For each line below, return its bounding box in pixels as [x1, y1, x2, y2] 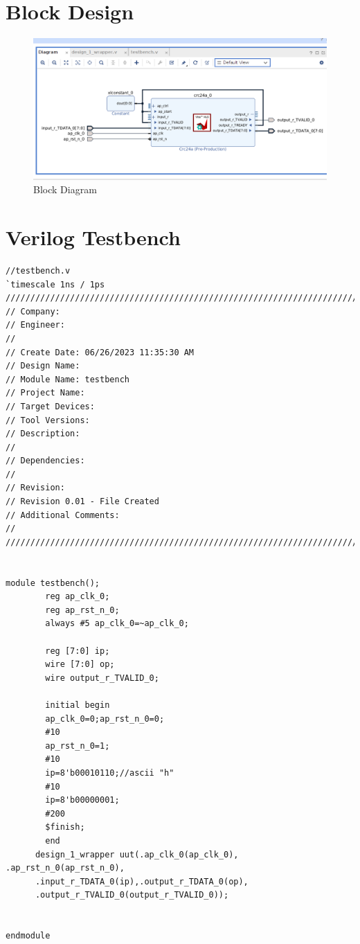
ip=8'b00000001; [45, 795, 120, 805]
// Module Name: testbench [6, 374, 129, 384]
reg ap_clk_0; [45, 591, 110, 602]
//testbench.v [6, 265, 71, 276]
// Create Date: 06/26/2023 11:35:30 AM [6, 347, 195, 357]
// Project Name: [6, 388, 85, 398]
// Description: [6, 429, 80, 439]
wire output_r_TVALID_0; [45, 673, 159, 683]
